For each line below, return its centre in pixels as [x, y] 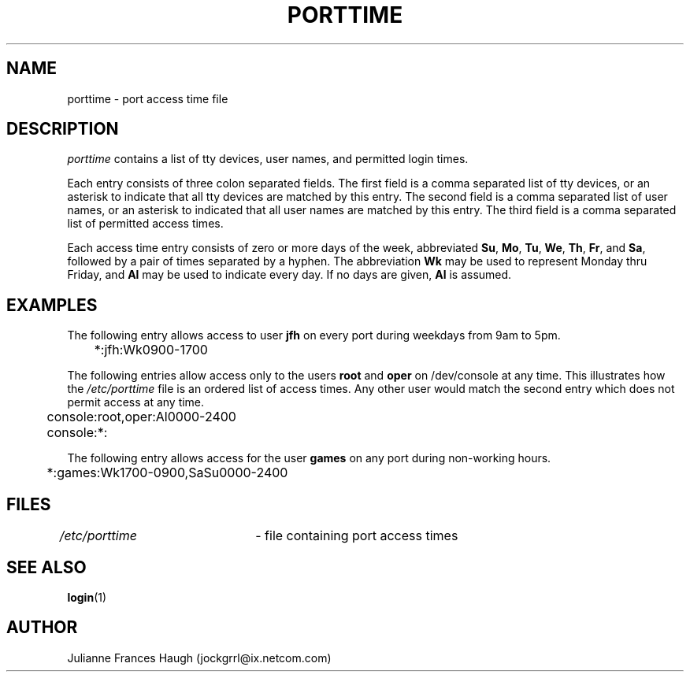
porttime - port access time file [148, 98]
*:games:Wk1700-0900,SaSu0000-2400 [167, 473]
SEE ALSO [46, 567]
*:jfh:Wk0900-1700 [151, 350]
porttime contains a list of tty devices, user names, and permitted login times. [268, 159]
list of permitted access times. [145, 224]
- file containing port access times [357, 536]
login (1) [87, 597]
